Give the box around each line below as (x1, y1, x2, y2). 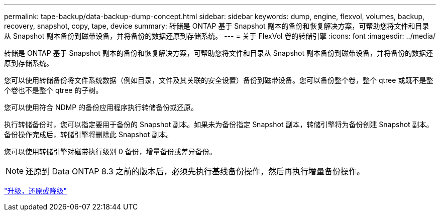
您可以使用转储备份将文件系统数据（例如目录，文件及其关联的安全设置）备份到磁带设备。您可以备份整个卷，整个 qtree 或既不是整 (4, 76, 433, 84)
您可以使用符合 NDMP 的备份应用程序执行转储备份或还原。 (4, 103, 198, 112)
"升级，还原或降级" (4, 186, 67, 195)
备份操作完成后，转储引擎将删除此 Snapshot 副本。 (4, 130, 173, 139)
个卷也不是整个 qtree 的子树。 (4, 86, 103, 94)
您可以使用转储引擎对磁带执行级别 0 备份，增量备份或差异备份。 (4, 147, 216, 156)
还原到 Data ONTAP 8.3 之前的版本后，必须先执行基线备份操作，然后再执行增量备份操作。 (26, 166, 365, 176)
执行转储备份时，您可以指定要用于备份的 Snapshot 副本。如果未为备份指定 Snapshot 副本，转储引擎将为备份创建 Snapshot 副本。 (4, 120, 433, 129)
